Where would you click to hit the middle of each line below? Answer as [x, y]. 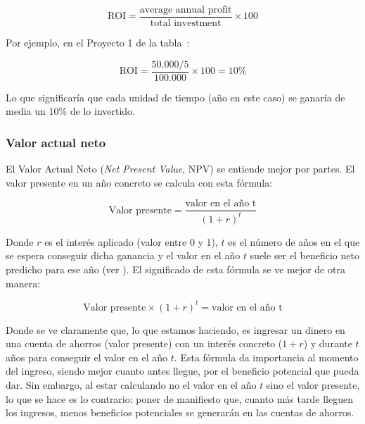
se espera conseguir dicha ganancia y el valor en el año [123, 255]
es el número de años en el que [294, 241]
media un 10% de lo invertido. [70, 111]
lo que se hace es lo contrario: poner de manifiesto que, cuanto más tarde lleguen [179, 398]
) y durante [328, 343]
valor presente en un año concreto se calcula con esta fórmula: [139, 182]
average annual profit [186, 10]
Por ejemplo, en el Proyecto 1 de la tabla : [98, 43]
